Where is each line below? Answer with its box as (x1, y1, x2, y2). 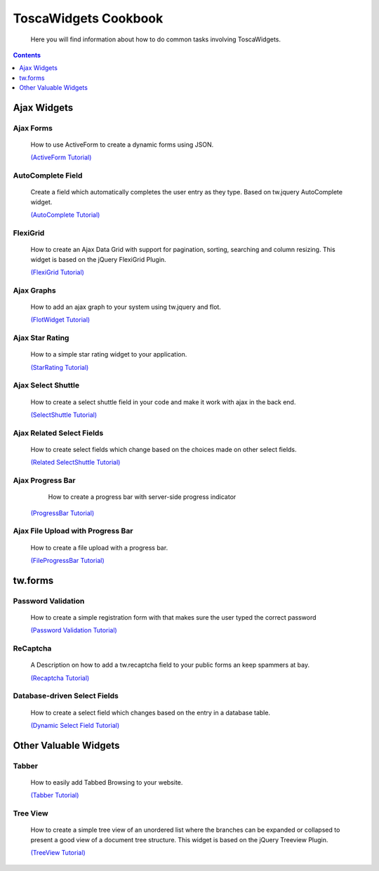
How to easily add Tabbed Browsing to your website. (30, 778, 183, 787)
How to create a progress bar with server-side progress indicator (48, 493, 237, 501)
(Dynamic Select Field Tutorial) (30, 722, 120, 730)
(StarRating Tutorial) (30, 363, 89, 371)
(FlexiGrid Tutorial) (30, 267, 84, 277)
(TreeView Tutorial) (30, 849, 86, 857)
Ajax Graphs (13, 285, 56, 295)
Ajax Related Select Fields (13, 428, 104, 438)
